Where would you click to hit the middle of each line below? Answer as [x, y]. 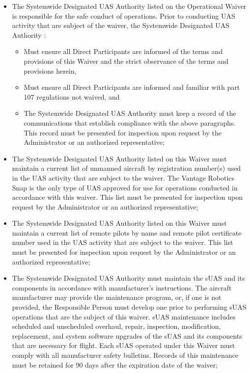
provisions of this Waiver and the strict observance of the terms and [126, 61]
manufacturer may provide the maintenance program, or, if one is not [117, 297]
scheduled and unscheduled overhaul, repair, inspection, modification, [116, 326]
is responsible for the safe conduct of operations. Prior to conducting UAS [124, 15]
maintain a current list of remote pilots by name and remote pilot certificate [127, 232]
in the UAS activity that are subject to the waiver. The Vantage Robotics [123, 177]
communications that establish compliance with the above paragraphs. [130, 122]
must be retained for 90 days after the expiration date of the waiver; [115, 364]
